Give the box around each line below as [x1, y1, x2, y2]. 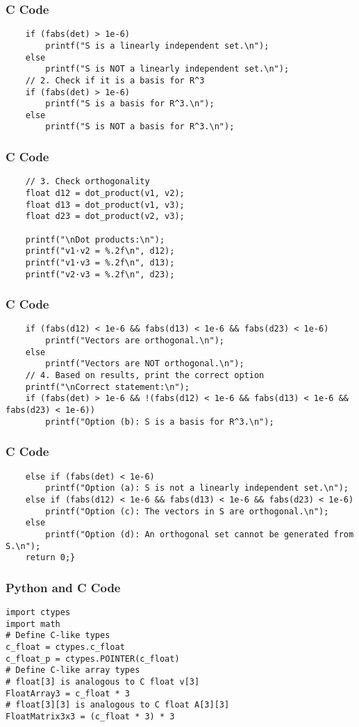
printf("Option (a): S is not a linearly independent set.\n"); [45, 483, 349, 493]
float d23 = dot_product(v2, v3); [25, 211, 185, 222]
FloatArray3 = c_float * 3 [6, 688, 130, 699]
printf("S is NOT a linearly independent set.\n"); [45, 64, 290, 74]
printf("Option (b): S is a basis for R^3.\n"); [45, 416, 274, 427]
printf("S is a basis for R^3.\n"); [45, 99, 215, 109]
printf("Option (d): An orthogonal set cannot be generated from [45, 529, 354, 539]
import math [6, 619, 60, 629]
